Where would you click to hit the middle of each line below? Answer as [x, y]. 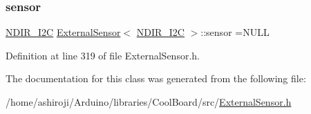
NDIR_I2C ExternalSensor [63, 32]
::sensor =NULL [235, 32]
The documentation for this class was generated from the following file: [156, 78]
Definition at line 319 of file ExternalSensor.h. [103, 55]
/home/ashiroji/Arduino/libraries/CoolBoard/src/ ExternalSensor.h [149, 102]
